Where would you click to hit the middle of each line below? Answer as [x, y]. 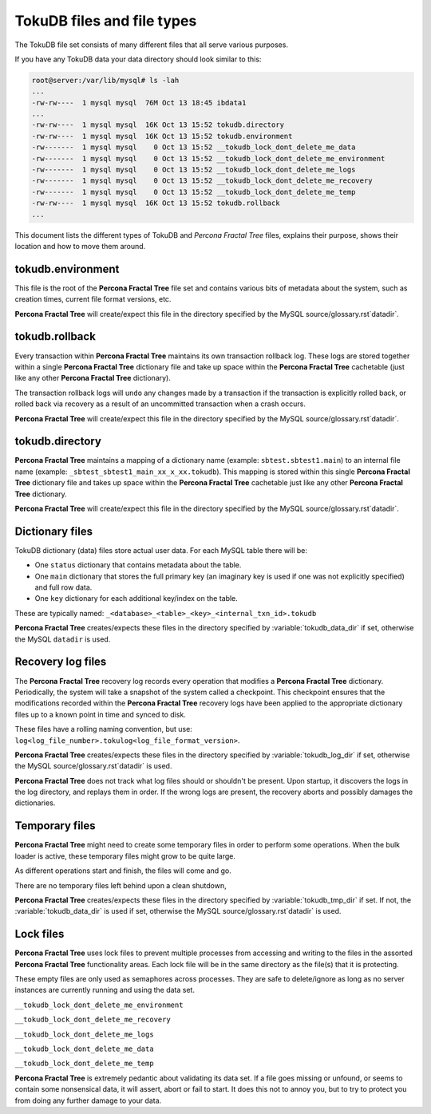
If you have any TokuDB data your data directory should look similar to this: [138, 59]
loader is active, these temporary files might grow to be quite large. [125, 856]
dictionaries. [35, 803]
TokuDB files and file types [106, 21]
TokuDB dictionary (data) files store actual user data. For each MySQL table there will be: [161, 550]
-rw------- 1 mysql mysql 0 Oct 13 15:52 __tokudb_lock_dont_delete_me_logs [194, 170]
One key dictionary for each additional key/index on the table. [136, 598]
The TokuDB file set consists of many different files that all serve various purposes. [152, 45]
